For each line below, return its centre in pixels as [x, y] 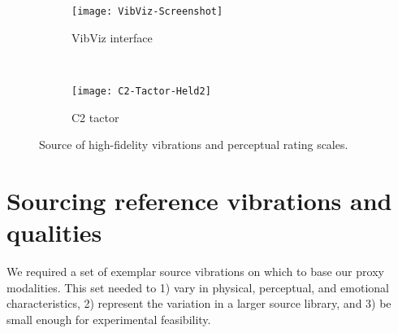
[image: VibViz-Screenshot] [147, 11]
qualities [54, 232]
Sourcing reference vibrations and [199, 200]
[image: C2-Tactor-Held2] [141, 91]
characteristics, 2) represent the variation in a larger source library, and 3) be [199, 303]
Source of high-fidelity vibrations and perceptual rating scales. [194, 145]
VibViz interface [112, 37]
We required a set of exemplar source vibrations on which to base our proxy [195, 271]
